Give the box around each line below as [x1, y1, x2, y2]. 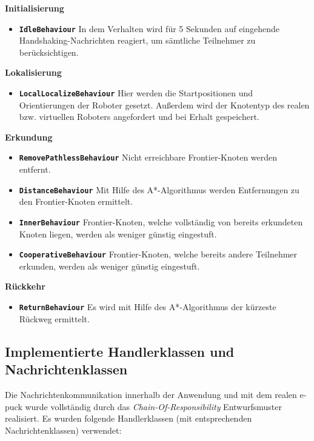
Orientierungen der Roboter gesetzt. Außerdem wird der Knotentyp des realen [19, 98, 310, 111]
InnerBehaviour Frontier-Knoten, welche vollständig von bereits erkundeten [19, 215, 303, 228]
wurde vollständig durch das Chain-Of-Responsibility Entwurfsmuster [25, 400, 282, 413]
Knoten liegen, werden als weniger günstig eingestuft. [19, 227, 217, 240]
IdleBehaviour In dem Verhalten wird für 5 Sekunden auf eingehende [19, 22, 280, 35]
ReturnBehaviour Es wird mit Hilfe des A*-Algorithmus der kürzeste [19, 300, 276, 313]
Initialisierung [5, 2, 64, 14]
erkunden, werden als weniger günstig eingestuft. [19, 259, 200, 272]
